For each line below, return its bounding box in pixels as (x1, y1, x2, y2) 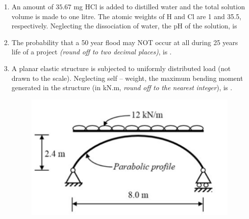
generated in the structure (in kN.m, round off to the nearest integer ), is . (11, 82, 232, 93)
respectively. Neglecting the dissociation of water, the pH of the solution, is (11, 21, 237, 31)
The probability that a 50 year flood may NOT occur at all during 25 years (11, 37, 238, 47)
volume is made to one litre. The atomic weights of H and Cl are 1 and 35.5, (11, 11, 242, 21)
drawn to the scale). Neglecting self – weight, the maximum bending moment (11, 73, 243, 83)
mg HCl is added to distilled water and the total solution (74, 1, 245, 11)
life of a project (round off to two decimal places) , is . (11, 47, 172, 57)
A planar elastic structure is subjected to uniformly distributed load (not (11, 63, 231, 73)
